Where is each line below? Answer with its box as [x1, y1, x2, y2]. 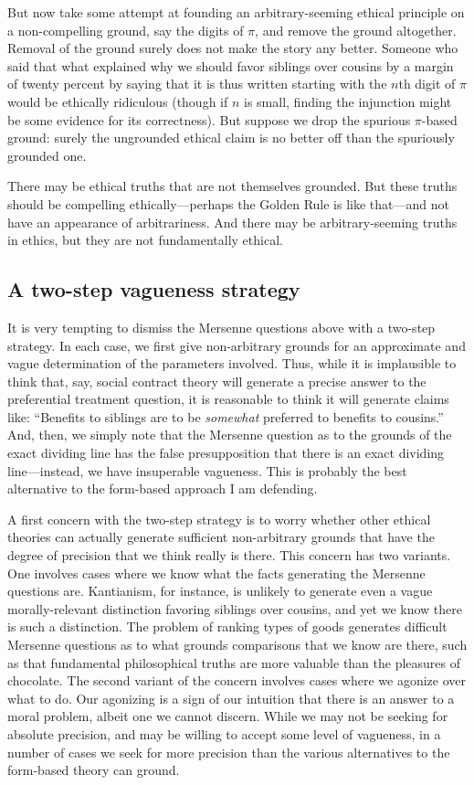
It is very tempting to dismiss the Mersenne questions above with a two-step [7, 317, 436, 336]
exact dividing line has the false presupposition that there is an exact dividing [7, 443, 445, 462]
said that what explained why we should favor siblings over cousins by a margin [7, 56, 454, 75]
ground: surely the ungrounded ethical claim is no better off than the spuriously [7, 128, 455, 147]
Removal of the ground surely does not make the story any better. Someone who [7, 38, 458, 58]
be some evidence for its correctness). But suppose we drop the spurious [7, 110, 411, 129]
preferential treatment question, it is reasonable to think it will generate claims [7, 389, 449, 408]
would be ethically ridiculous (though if [7, 91, 228, 111]
